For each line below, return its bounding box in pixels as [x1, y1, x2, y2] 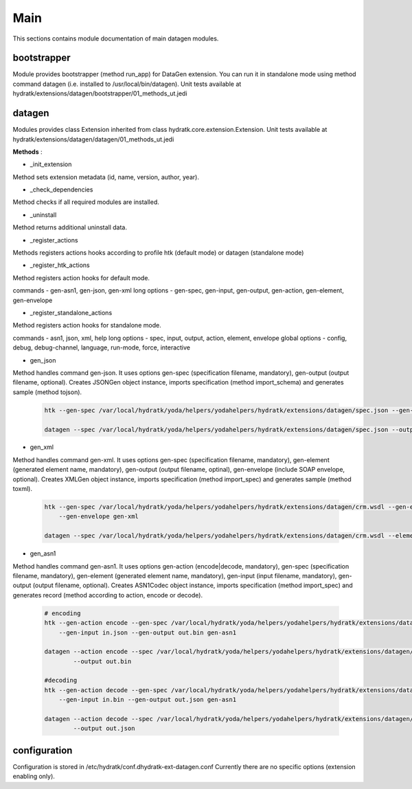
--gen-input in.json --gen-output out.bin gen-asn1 [58, 628, 237, 637]
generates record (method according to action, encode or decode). [12, 591, 203, 599]
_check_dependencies [30, 185, 93, 194]
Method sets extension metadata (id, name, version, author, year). [12, 172, 199, 181]
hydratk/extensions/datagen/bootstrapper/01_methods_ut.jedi [12, 89, 188, 98]
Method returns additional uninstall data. [12, 223, 127, 231]
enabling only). [12, 773, 55, 781]
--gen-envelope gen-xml [58, 512, 139, 521]
